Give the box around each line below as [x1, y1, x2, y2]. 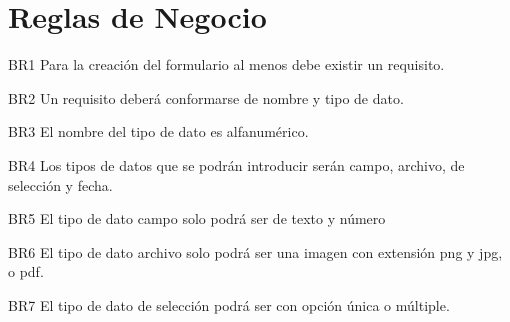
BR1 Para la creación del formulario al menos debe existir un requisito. [8, 54, 445, 75]
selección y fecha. [8, 174, 113, 195]
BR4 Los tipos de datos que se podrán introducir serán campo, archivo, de [8, 154, 465, 175]
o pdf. [8, 261, 44, 282]
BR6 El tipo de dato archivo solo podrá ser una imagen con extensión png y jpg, [8, 241, 503, 262]
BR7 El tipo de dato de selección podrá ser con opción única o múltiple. [8, 294, 450, 315]
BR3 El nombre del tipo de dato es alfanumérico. [8, 121, 309, 142]
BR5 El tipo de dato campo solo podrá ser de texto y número [8, 208, 386, 229]
